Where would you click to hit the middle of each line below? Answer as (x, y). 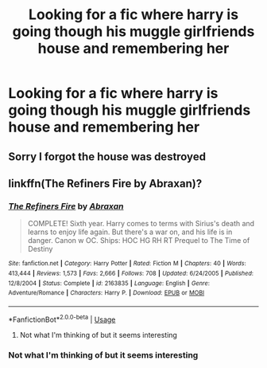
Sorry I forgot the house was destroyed (107, 157)
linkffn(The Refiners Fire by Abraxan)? (105, 184)
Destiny (40, 249)
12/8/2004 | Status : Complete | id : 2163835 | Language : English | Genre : (109, 283)
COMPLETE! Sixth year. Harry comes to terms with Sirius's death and (141, 224)
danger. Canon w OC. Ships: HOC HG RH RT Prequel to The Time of (139, 241)
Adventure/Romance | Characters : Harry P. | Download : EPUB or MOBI (106, 293)
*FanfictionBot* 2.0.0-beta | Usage (62, 319)
